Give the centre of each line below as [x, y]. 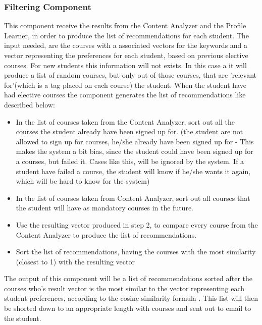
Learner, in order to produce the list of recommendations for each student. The [126, 35]
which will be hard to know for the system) [83, 181]
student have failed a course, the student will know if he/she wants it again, [133, 171]
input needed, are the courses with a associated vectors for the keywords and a [126, 45]
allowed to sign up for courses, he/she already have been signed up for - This [135, 141]
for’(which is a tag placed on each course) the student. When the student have [125, 85]
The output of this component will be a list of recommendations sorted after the [128, 278]
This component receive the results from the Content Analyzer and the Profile [125, 25]
